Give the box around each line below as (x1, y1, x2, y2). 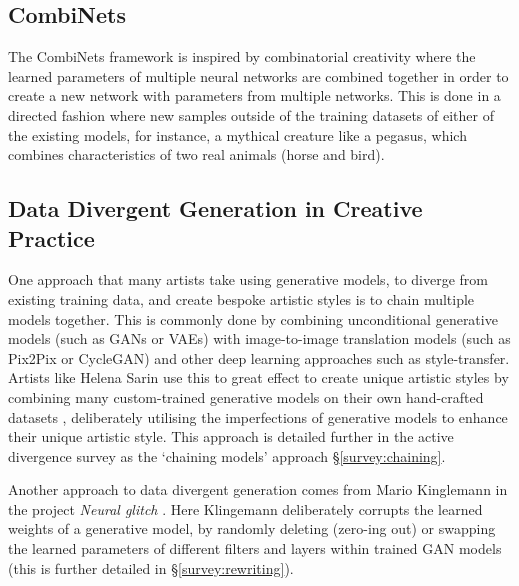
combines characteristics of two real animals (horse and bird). (8, 144, 385, 165)
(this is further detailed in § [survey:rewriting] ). (8, 557, 294, 578)
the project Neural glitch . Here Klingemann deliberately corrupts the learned (8, 498, 483, 519)
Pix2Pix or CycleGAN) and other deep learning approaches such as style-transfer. (8, 347, 510, 368)
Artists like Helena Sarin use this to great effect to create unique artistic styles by (8, 367, 509, 388)
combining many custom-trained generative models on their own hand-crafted (8, 386, 484, 407)
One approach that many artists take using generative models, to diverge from (8, 269, 488, 290)
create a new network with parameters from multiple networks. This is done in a (8, 85, 501, 106)
